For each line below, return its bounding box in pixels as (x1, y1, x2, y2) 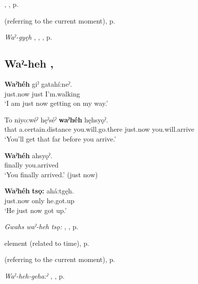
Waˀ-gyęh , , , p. (4, 32, 52, 42)
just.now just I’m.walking (4, 88, 80, 98)
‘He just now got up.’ (4, 205, 67, 215)
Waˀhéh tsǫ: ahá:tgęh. (4, 186, 74, 196)
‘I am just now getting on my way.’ (4, 98, 108, 108)
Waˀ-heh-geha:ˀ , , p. (4, 270, 65, 281)
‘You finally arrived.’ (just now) (4, 169, 98, 179)
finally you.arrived (4, 160, 59, 170)
